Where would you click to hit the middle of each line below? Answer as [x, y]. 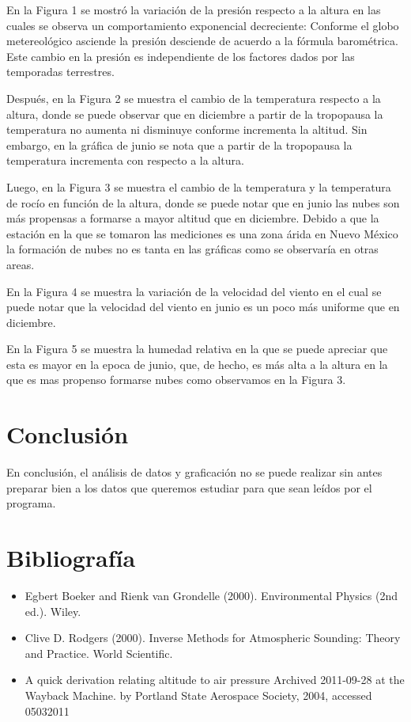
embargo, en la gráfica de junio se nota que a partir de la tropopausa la [179, 144]
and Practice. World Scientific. [99, 653]
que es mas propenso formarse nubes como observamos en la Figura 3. [176, 380]
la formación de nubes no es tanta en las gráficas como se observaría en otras [192, 249]
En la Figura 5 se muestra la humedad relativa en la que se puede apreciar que [197, 349]
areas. [21, 264]
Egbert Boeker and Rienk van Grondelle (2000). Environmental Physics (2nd [211, 596]
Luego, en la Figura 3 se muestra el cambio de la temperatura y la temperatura [199, 186]
